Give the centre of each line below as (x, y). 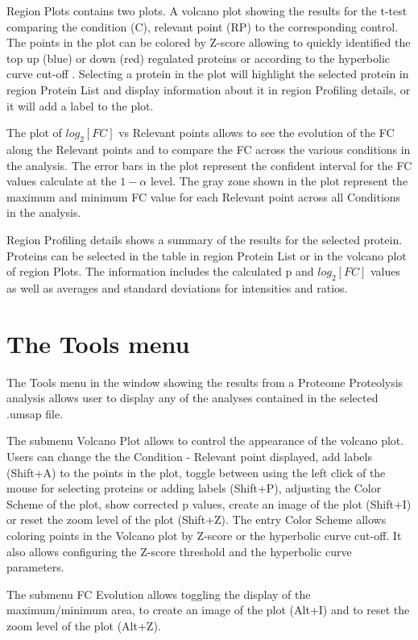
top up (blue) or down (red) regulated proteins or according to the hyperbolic (199, 58)
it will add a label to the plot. (80, 105)
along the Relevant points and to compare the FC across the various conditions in (209, 149)
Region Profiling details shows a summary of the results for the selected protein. (205, 239)
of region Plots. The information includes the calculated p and (160, 271)
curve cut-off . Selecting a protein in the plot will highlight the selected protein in (208, 74)
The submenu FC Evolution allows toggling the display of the (159, 594)
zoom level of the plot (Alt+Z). (84, 625)
